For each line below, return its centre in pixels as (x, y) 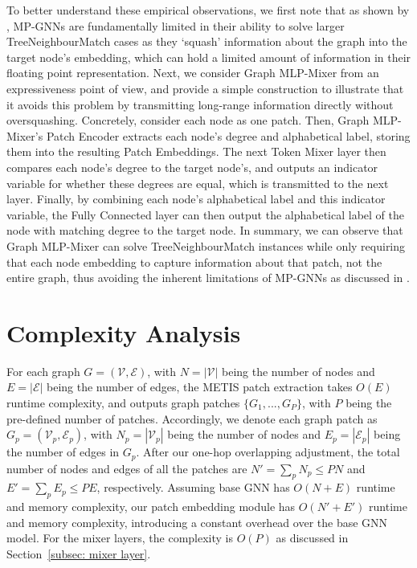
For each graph (43, 371)
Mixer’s (25, 135)
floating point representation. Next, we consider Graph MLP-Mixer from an (193, 73)
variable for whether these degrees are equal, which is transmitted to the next (198, 183)
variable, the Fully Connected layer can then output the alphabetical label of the (205, 214)
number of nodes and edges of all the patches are (127, 468)
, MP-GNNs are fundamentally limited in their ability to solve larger (176, 25)
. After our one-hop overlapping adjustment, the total (268, 452)
